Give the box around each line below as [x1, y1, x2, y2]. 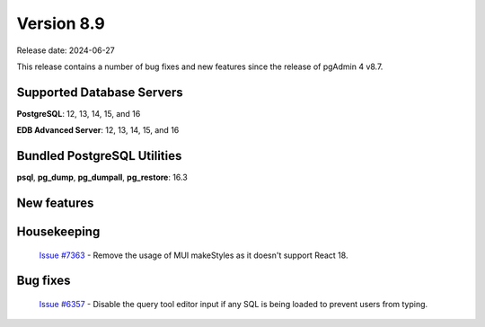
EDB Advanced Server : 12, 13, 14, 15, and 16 [16, 125, 180, 136]
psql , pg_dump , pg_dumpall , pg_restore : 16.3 [16, 172, 188, 183]
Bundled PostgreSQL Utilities [16, 148, 182, 163]
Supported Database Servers [16, 84, 183, 100]
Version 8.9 [16, 13, 105, 33]
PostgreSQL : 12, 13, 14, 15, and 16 [16, 108, 141, 119]
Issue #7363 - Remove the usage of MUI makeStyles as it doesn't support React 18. [39, 250, 348, 261]
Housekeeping [16, 224, 101, 239]
